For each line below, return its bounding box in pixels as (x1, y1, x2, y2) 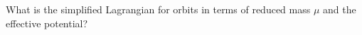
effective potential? (6, 15, 88, 30)
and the (323, 2, 356, 16)
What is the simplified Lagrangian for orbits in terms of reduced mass (6, 2, 311, 16)
